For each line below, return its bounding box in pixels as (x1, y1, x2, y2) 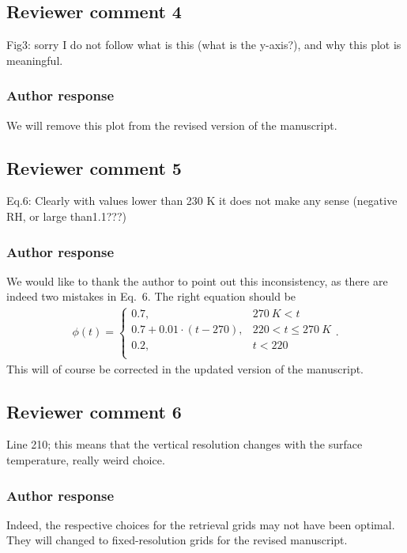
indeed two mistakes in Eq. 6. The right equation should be (6, 288, 296, 305)
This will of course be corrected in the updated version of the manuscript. (6, 360, 364, 377)
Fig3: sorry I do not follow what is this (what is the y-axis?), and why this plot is (6, 36, 401, 53)
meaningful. (6, 51, 63, 68)
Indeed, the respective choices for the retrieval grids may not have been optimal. (6, 516, 395, 532)
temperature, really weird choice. (6, 452, 165, 468)
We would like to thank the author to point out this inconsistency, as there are (6, 272, 388, 289)
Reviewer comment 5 (6, 155, 182, 180)
